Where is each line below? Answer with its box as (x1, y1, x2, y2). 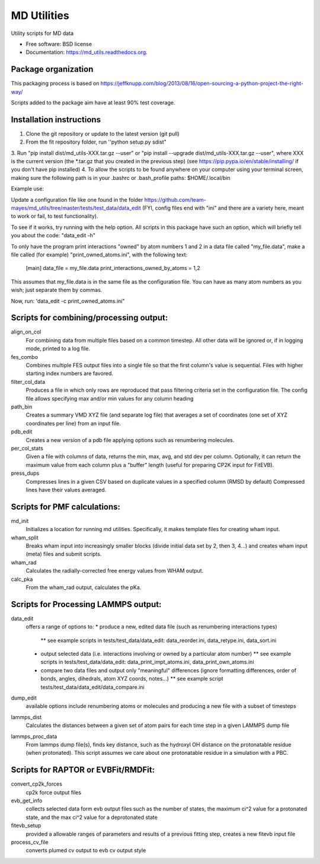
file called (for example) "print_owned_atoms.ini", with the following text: (11, 251, 188, 258)
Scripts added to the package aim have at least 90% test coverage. (11, 99, 175, 106)
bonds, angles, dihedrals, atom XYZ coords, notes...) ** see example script (40, 675, 223, 682)
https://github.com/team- (144, 196, 207, 203)
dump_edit (11, 694, 37, 701)
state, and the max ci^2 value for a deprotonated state (25, 814, 158, 821)
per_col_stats (11, 444, 44, 452)
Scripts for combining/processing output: (11, 313, 168, 323)
